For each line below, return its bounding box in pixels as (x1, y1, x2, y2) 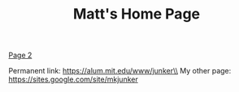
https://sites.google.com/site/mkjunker (8, 74, 138, 85)
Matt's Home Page (72, 5, 201, 23)
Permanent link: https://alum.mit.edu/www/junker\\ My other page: (8, 66, 232, 76)
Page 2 (8, 50, 33, 61)
